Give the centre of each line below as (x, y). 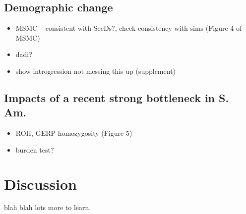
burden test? (35, 149)
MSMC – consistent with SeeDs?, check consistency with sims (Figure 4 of (129, 28)
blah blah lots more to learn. (48, 207)
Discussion (40, 184)
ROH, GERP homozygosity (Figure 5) (74, 133)
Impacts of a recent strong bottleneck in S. (117, 97)
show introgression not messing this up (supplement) (96, 71)
